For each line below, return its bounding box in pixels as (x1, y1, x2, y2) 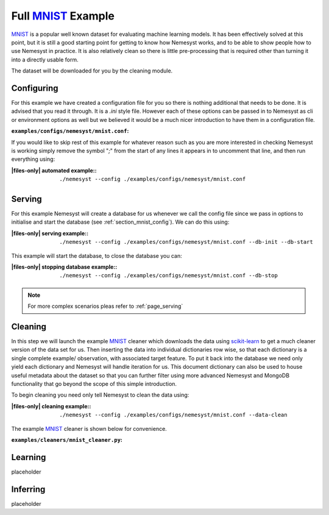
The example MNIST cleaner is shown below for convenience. (11, 425, 167, 432)
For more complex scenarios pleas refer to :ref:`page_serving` (27, 302, 183, 310)
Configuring (11, 83, 58, 93)
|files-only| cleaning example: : (11, 402, 91, 410)
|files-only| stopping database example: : (11, 263, 118, 271)
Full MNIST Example (11, 9, 115, 23)
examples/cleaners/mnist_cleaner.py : (11, 436, 123, 443)
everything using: (11, 155, 55, 163)
